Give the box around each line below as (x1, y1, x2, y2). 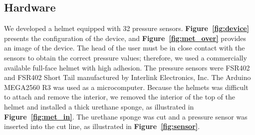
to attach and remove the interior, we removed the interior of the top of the (4, 91, 235, 102)
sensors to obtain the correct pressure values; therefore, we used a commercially (4, 52, 247, 62)
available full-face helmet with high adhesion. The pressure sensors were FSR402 (4, 62, 250, 72)
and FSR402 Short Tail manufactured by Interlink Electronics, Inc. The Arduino (4, 72, 251, 82)
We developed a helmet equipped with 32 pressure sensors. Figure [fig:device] (4, 23, 250, 33)
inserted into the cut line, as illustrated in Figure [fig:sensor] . (4, 121, 200, 131)
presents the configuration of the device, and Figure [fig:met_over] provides (4, 32, 247, 43)
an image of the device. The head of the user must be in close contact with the (4, 42, 245, 53)
